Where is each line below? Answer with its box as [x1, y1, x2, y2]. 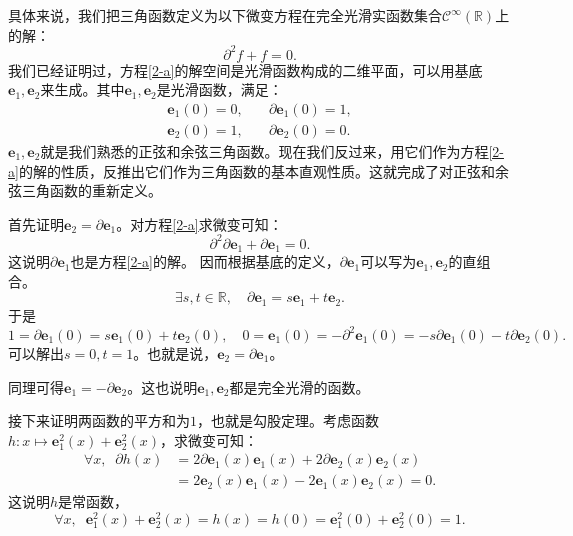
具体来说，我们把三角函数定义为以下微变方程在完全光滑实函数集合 [8, 5, 442, 25]
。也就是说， [133, 343, 218, 363]
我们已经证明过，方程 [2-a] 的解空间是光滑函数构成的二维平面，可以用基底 [8, 59, 483, 80]
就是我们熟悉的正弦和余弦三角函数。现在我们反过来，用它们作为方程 [40, 140, 489, 161]
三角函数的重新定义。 [21, 180, 162, 201]
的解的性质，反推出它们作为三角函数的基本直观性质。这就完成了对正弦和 [18, 160, 495, 181]
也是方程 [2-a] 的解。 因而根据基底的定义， [70, 251, 340, 272]
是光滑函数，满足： [156, 79, 283, 100]
